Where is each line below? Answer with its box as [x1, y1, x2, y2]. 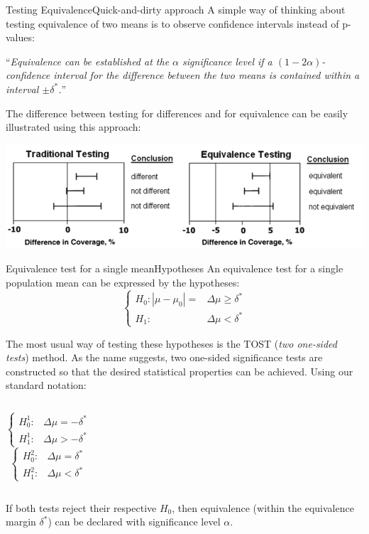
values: [6, 30, 35, 45]
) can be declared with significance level [48, 514, 221, 529]
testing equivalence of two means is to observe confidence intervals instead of [6, 16, 339, 31]
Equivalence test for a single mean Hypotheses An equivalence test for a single [6, 261, 343, 276]
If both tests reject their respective [6, 500, 157, 515]
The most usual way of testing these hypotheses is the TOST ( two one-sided [6, 336, 337, 351]
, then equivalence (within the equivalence [172, 500, 354, 515]
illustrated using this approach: [6, 119, 141, 134]
